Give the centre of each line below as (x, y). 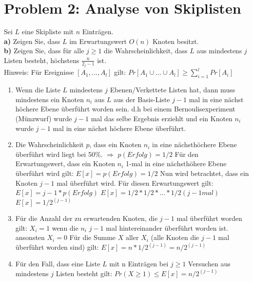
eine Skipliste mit (48, 32)
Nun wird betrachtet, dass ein (204, 173)
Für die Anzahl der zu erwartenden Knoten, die (87, 218)
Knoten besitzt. (175, 41)
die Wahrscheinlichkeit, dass (146, 51)
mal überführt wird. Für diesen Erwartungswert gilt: (135, 183)
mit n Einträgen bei (139, 263)
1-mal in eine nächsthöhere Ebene (176, 163)
